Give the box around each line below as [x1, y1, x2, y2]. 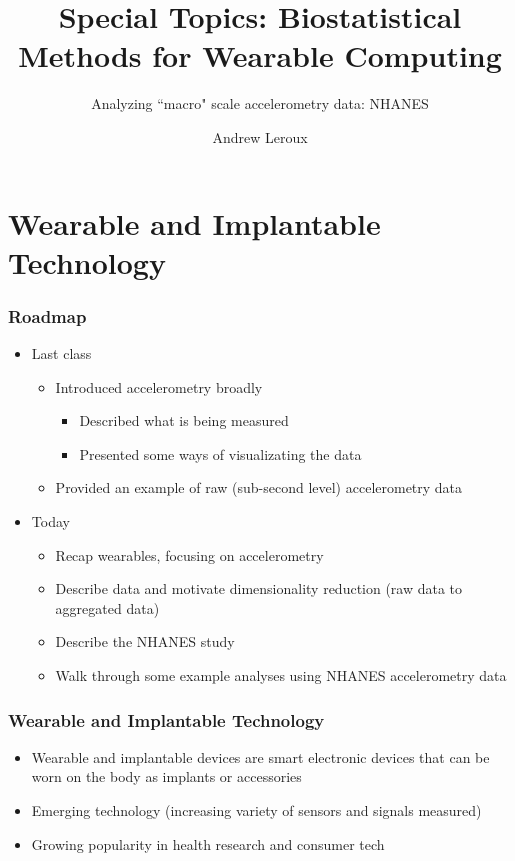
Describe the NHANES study [55, 631, 235, 652]
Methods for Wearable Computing [18, 35, 502, 76]
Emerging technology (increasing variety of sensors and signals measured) [31, 800, 482, 821]
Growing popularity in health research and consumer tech [31, 833, 385, 854]
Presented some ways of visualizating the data [79, 443, 362, 464]
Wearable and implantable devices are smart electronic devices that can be [31, 746, 490, 767]
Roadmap [8, 303, 87, 328]
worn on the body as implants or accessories [31, 766, 302, 787]
